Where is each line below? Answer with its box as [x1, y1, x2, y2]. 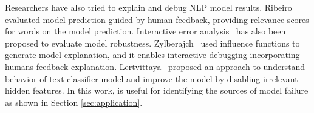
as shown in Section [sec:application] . [5, 95, 143, 108]
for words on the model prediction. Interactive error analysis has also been [5, 25, 286, 37]
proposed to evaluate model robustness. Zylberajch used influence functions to [5, 36, 300, 49]
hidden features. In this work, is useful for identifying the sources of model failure [5, 84, 309, 97]
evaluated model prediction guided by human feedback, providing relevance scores [5, 13, 309, 25]
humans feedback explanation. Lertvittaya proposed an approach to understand [5, 60, 305, 73]
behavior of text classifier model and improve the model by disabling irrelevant [5, 72, 298, 85]
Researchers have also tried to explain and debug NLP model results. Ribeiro [5, 1, 292, 13]
